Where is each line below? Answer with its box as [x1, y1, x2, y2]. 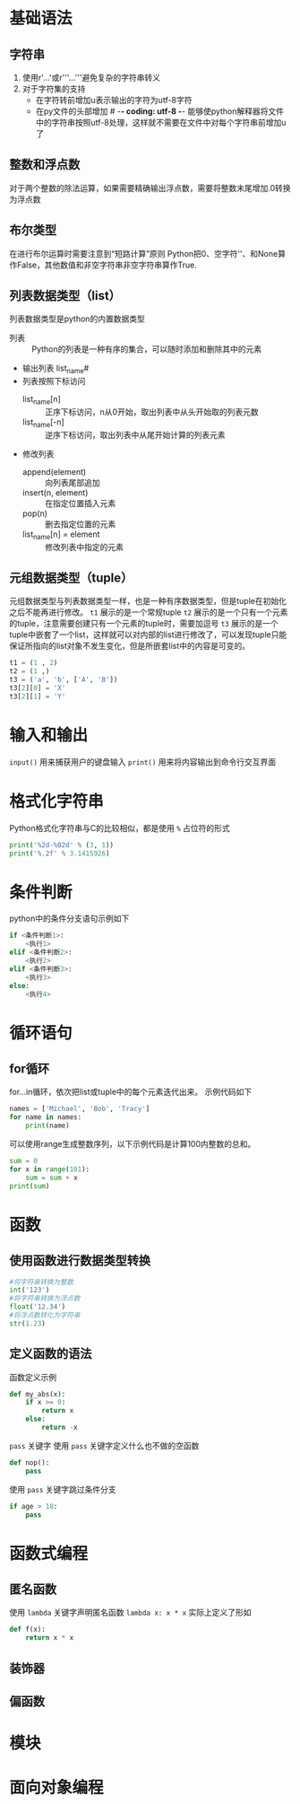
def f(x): [9, 1625, 47, 1634]
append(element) [21, 466, 87, 477]
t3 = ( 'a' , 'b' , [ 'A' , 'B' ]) [9, 675, 118, 685]
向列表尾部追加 [44, 477, 100, 487]
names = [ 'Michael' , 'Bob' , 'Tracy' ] [9, 1105, 150, 1114]
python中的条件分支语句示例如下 [9, 913, 130, 924]
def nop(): [9, 1458, 50, 1467]
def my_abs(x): [9, 1389, 66, 1398]
